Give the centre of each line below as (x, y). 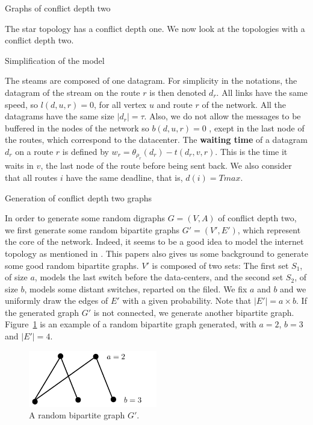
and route (175, 104)
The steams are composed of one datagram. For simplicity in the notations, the (151, 80)
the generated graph (42, 312)
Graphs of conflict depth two (58, 8)
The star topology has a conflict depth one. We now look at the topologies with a (155, 28)
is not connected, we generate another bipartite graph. (194, 312)
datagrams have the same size (60, 116)
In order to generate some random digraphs (85, 218)
